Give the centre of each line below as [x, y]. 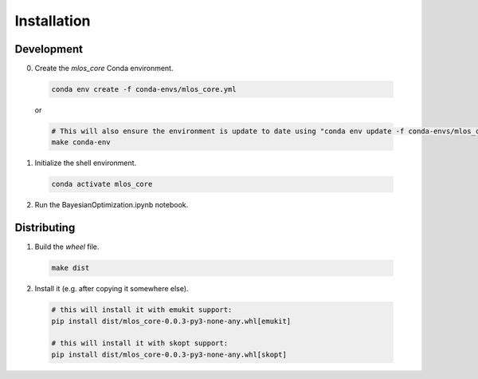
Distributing [45, 228]
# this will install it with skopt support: [140, 343]
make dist [71, 268]
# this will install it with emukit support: [142, 310]
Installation [53, 21]
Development [49, 49]
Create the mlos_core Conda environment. [104, 69]
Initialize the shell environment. [86, 163]
